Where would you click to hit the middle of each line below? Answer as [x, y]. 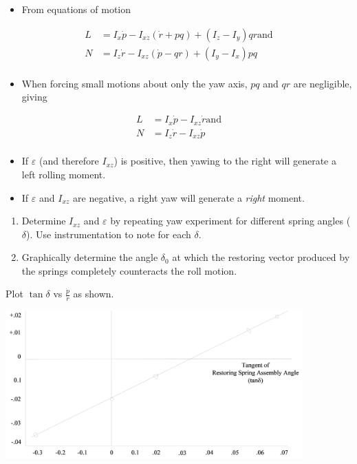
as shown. [94, 294]
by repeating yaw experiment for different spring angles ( [230, 221]
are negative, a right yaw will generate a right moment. [189, 197]
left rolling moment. [64, 174]
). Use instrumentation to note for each [109, 234]
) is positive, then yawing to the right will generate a [225, 161]
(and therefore [69, 161]
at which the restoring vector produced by [261, 257]
